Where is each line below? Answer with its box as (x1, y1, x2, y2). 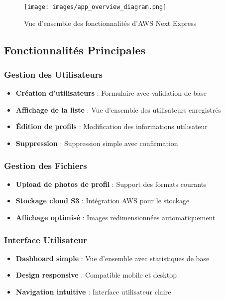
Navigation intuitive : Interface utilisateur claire (15, 287, 171, 297)
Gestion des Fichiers (4, 159, 87, 171)
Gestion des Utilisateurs (4, 68, 103, 80)
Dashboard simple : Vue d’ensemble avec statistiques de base (15, 253, 210, 263)
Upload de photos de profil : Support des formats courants (15, 178, 207, 189)
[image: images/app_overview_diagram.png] (24, 3, 167, 10)
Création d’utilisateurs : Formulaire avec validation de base (15, 88, 207, 98)
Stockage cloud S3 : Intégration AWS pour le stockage (15, 195, 190, 206)
